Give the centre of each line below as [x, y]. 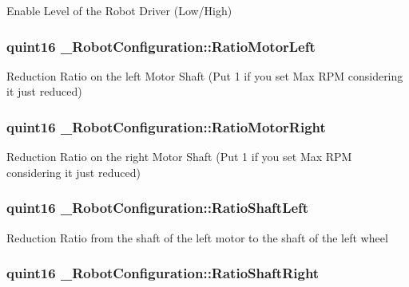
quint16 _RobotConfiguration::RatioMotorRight [166, 126]
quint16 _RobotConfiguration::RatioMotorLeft [161, 46]
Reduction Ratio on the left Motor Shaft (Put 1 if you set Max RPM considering [205, 75]
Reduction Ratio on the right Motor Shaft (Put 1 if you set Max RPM [179, 157]
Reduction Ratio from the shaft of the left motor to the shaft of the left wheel [197, 237]
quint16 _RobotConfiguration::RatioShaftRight [163, 273]
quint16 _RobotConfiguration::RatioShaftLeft [158, 208]
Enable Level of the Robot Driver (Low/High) [119, 10]
